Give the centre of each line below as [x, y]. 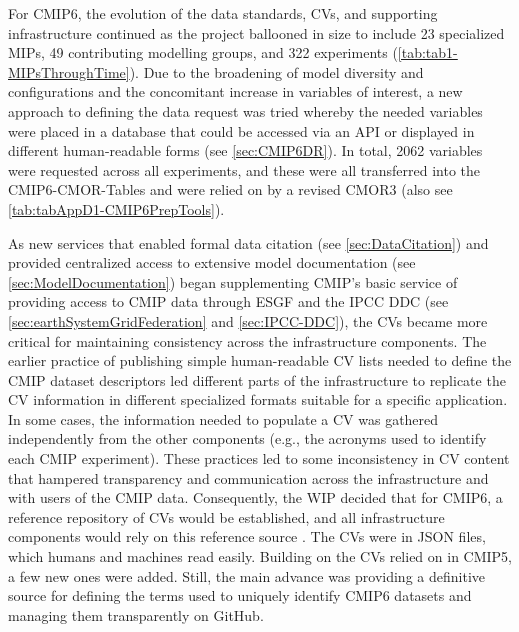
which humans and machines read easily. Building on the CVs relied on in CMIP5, [260, 556]
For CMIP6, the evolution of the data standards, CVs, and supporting [223, 13]
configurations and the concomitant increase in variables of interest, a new [235, 91]
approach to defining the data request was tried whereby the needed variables [245, 110]
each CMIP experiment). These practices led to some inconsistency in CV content [259, 458]
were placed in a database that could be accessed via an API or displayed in [241, 130]
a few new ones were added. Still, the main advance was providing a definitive [246, 575]
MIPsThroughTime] [69, 71]
